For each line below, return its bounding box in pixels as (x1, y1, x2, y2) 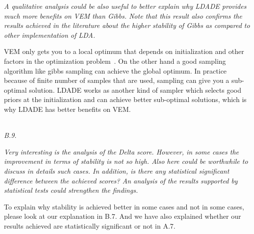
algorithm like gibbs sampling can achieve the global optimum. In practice (4, 65, 227, 76)
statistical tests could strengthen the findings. (4, 185, 138, 195)
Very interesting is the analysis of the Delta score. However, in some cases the (4, 146, 239, 156)
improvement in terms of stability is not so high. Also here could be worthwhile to (4, 156, 248, 166)
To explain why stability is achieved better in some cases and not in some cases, (4, 201, 244, 211)
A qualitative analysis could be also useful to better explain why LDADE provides (4, 1, 247, 11)
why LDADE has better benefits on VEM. (4, 104, 131, 114)
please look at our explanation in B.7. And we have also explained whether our (4, 211, 241, 221)
